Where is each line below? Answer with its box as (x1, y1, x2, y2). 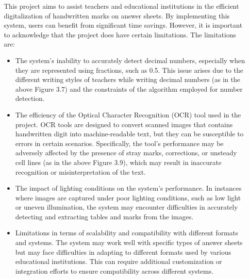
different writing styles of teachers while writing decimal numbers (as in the (15, 74, 240, 84)
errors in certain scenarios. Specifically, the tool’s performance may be (15, 138, 224, 148)
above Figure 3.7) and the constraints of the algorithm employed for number (15, 83, 243, 94)
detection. (15, 93, 45, 103)
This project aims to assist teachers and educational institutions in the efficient (4, 1, 239, 11)
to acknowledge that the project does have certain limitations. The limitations (4, 29, 236, 39)
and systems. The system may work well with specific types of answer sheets (15, 237, 243, 247)
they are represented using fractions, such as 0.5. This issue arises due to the (15, 65, 243, 75)
